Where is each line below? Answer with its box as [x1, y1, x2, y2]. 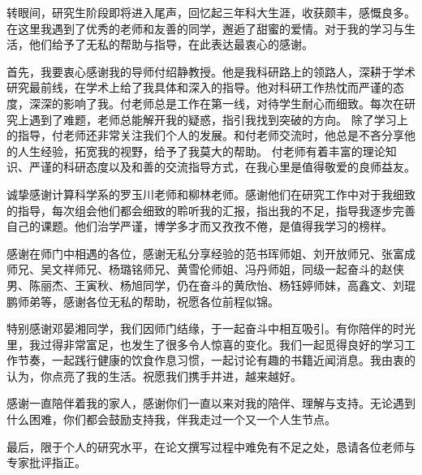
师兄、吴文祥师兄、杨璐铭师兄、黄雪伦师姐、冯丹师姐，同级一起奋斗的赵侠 [6, 261, 404, 278]
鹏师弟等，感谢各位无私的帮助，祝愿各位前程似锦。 [6, 292, 279, 309]
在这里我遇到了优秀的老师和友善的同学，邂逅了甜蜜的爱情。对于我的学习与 [6, 19, 404, 37]
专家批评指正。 [6, 454, 86, 471]
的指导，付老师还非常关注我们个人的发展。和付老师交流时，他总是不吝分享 [6, 127, 404, 144]
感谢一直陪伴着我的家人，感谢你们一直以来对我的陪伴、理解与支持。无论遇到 [6, 395, 416, 412]
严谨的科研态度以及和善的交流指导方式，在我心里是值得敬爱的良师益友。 [28, 158, 416, 175]
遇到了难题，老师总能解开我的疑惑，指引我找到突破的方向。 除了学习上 [28, 110, 408, 127]
